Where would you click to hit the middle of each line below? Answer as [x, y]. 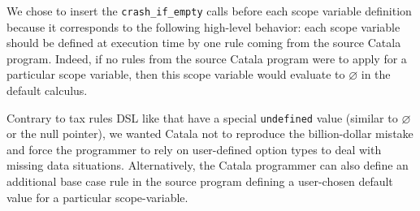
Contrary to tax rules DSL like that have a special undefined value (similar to [202, 117]
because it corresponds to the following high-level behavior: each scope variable [204, 26]
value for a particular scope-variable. [97, 197]
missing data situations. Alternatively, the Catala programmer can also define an [208, 165]
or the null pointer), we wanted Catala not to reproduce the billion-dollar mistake [210, 133]
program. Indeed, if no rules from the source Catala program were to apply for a [207, 58]
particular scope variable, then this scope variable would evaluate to [176, 74]
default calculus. [47, 90]
